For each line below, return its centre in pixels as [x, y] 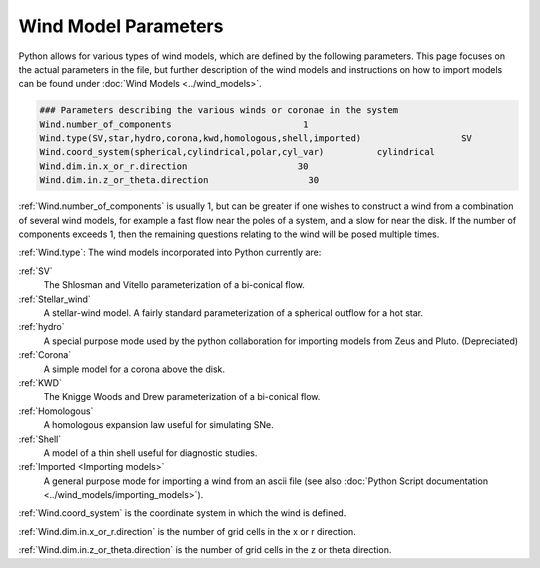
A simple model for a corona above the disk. [134, 369]
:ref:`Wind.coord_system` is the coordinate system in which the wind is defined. [182, 513]
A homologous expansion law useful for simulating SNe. [158, 425]
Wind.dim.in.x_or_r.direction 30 [174, 166]
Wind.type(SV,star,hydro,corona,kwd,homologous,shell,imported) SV [255, 138]
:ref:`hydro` [41, 327]
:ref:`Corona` [45, 355]
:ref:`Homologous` [56, 411]
